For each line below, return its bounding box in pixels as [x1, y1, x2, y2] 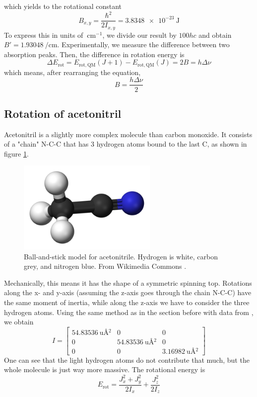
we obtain [4, 317, 34, 327]
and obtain [198, 29, 232, 40]
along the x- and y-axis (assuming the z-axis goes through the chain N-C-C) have [4, 287, 252, 298]
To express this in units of [4, 29, 83, 40]
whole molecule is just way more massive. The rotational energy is [4, 364, 205, 375]
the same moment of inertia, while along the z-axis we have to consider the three [4, 297, 250, 307]
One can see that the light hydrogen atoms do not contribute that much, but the [4, 354, 250, 365]
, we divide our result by [102, 29, 177, 40]
